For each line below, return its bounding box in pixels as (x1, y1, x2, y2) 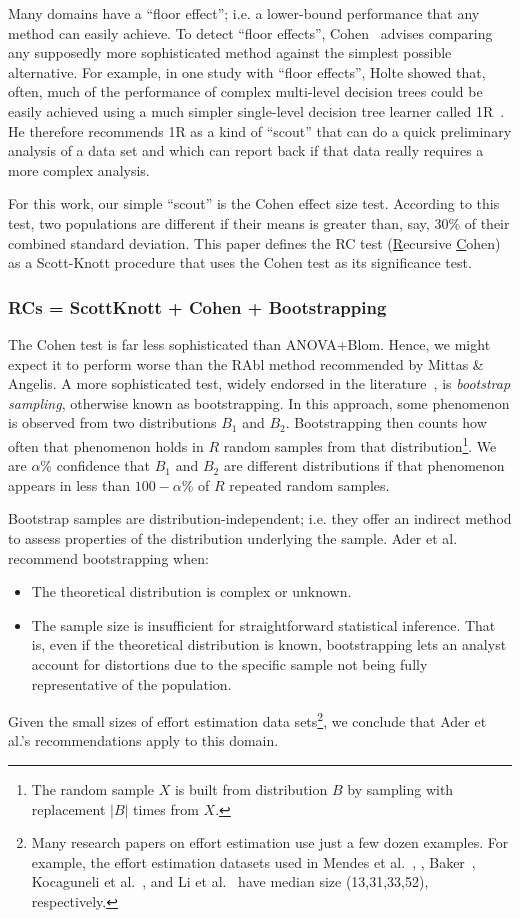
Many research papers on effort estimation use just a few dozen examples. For (31, 832, 509, 853)
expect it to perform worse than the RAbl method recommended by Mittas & (8, 353, 484, 374)
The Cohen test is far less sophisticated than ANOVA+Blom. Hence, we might (8, 333, 491, 354)
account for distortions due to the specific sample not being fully (31, 653, 428, 674)
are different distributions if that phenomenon (223, 455, 505, 476)
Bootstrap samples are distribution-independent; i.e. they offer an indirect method (8, 508, 512, 529)
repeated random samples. (229, 474, 390, 495)
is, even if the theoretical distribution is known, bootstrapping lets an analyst (31, 634, 507, 655)
